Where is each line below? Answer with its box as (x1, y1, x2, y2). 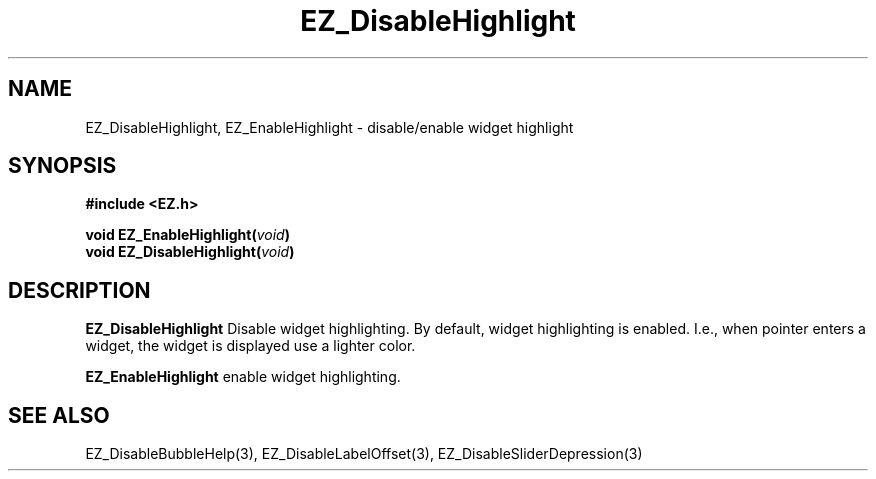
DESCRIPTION (8, 277, 151, 303)
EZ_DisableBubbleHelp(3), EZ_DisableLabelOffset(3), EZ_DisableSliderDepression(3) (85, 445, 643, 463)
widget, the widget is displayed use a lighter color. (85, 337, 416, 355)
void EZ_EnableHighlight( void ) (85, 226, 290, 244)
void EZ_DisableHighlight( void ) (85, 243, 295, 261)
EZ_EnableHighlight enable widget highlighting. (85, 368, 401, 386)
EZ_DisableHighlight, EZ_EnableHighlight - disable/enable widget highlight (85, 118, 574, 136)
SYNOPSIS (8, 153, 117, 179)
